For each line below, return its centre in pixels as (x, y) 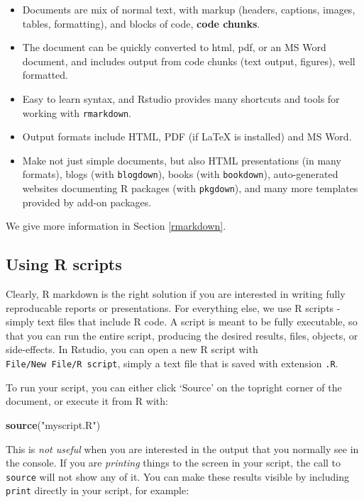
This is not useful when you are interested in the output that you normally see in (182, 448)
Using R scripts (64, 264)
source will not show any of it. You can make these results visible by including (177, 476)
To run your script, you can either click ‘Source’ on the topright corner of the (174, 387)
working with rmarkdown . (77, 112)
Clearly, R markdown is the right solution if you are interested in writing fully (176, 294)
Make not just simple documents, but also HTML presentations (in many (182, 160)
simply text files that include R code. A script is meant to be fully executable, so (182, 322)
